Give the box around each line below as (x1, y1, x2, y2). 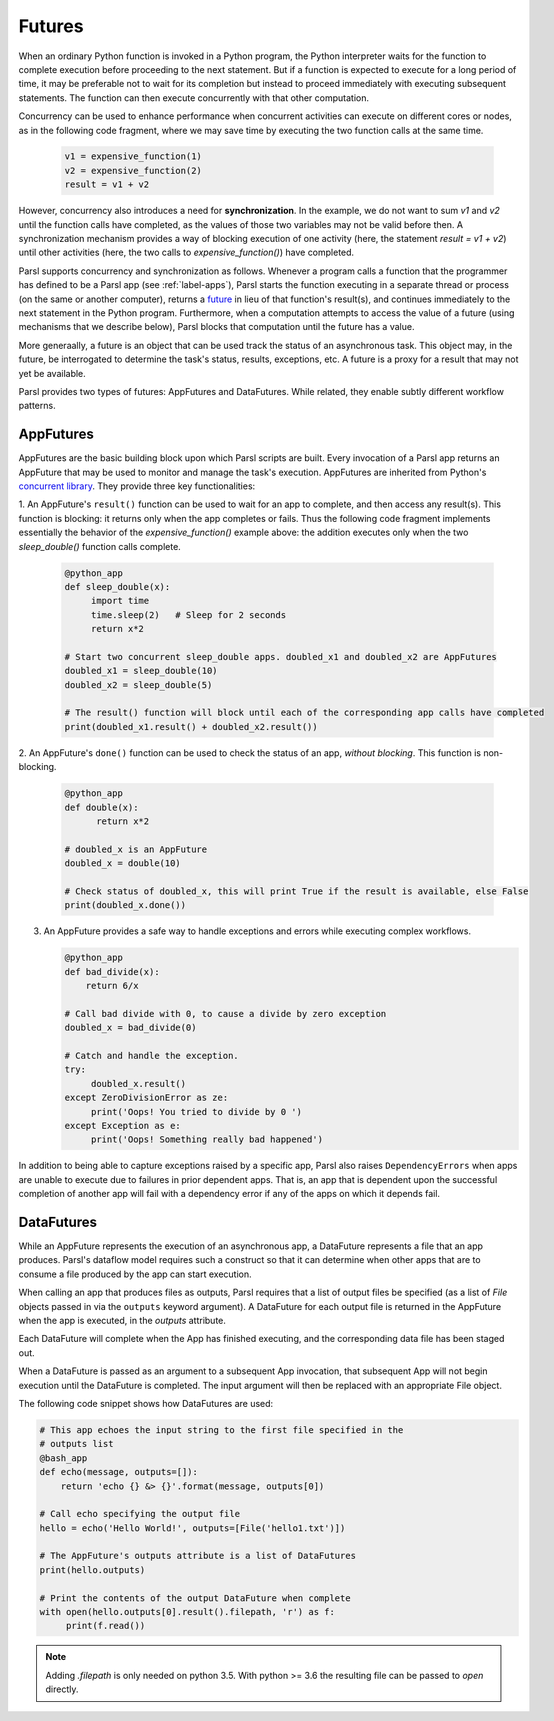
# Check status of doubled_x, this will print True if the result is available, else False (64, 885, 529, 897)
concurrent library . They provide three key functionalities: (18, 480, 256, 492)
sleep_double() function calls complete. (18, 540, 182, 552)
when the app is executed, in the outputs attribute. (18, 1315, 227, 1327)
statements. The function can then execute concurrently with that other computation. (18, 91, 370, 104)
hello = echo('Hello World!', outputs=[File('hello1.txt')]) (39, 1522, 346, 1534)
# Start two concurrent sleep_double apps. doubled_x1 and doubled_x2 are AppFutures (64, 651, 497, 662)
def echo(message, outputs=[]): (39, 1466, 199, 1478)
